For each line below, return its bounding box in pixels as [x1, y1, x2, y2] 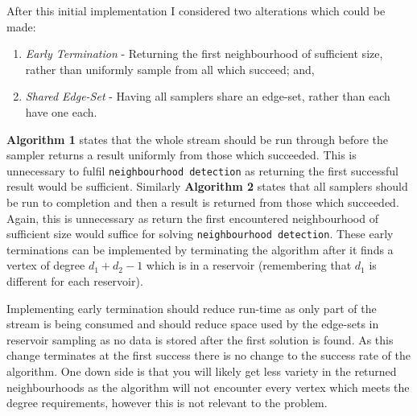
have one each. [25, 103, 97, 120]
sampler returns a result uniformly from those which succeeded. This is [6, 146, 357, 163]
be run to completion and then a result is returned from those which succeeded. [6, 194, 399, 210]
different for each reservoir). [6, 273, 143, 290]
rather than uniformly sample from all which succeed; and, [25, 60, 315, 77]
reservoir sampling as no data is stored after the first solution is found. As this [6, 331, 394, 348]
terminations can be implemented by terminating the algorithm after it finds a [6, 241, 394, 257]
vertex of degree [6, 257, 85, 274]
